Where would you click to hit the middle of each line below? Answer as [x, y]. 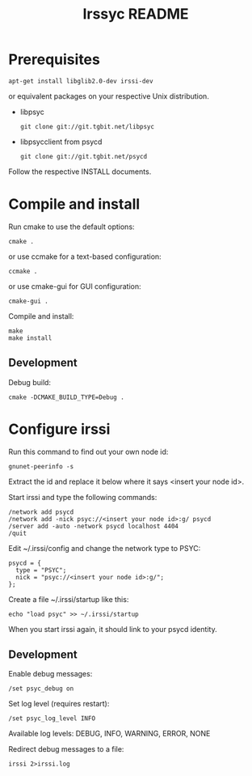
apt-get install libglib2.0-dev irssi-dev [81, 81]
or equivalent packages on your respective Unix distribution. [109, 96]
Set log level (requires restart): [59, 704]
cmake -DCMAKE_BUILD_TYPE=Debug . [67, 397]
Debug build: [29, 382]
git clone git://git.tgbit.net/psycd [84, 156]
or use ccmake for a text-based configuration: [85, 257]
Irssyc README [136, 14]
